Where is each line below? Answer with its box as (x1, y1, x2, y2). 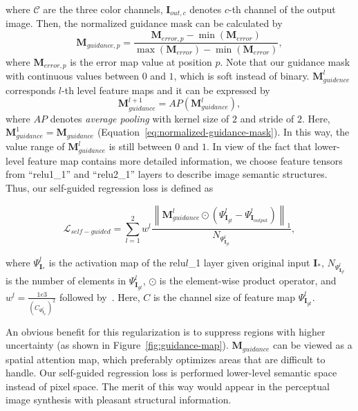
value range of (6, 139, 65, 154)
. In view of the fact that (207, 139, 312, 154)
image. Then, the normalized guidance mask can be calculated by (6, 16, 283, 30)
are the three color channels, (43, 2, 163, 16)
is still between (109, 139, 172, 154)
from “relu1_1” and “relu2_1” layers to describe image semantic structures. (6, 167, 328, 181)
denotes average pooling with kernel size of (50, 111, 229, 125)
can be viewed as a (272, 338, 352, 352)
